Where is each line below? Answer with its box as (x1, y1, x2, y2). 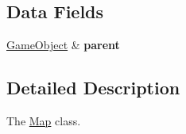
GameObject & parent (6, 36, 120, 53)
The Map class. (6, 113, 81, 128)
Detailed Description (6, 75, 180, 100)
